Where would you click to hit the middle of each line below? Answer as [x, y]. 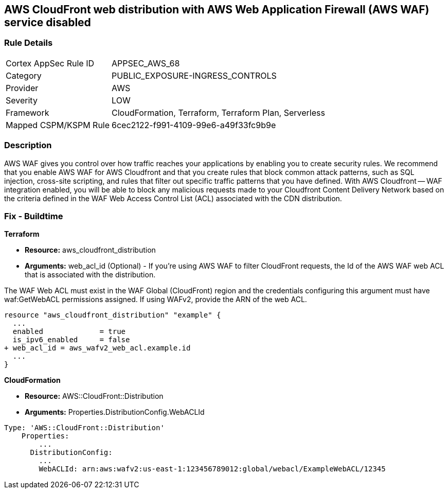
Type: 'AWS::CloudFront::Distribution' [84, 428]
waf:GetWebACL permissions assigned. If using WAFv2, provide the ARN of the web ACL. [156, 300]
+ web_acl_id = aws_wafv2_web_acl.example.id [97, 348]
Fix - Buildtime [34, 216]
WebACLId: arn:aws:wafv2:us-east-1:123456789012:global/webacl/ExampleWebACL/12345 [212, 469]
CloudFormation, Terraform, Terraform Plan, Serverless [218, 112]
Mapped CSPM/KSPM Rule [58, 125]
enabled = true [69, 332]
